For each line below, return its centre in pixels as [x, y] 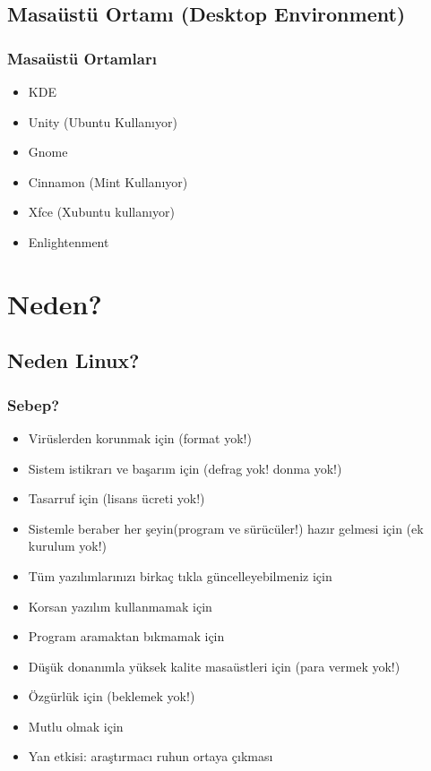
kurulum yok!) [67, 546]
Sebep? [34, 404]
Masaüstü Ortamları [82, 58]
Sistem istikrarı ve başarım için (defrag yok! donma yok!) [185, 468]
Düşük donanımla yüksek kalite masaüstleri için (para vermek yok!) [214, 666]
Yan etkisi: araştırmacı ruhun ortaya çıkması [151, 756]
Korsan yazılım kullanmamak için [120, 606]
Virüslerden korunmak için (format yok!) [140, 437]
